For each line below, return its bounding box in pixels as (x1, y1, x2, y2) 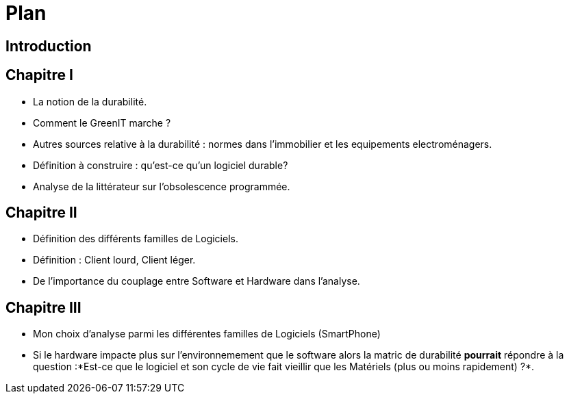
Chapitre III (5, 298, 81, 316)
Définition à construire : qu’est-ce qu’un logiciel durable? (33, 159, 288, 171)
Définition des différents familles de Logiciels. (33, 233, 238, 245)
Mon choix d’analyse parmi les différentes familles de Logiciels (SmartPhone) (33, 328, 381, 340)
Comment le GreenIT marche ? (33, 116, 171, 129)
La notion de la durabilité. (33, 95, 147, 107)
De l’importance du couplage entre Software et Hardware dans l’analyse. (33, 275, 360, 287)
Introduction (5, 37, 92, 55)
